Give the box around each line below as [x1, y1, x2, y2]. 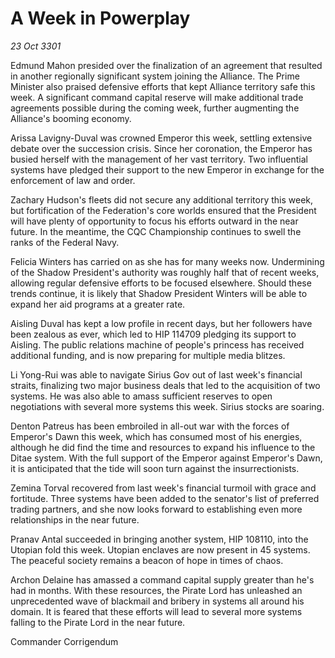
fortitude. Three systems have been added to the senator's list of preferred [10, 492, 320, 504]
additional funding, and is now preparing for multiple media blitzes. [10, 349, 286, 361]
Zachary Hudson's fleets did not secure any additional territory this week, [10, 193, 314, 206]
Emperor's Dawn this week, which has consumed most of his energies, [10, 430, 303, 442]
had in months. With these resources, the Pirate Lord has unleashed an [10, 584, 303, 596]
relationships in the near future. [10, 513, 140, 526]
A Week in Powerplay [10, 7, 191, 30]
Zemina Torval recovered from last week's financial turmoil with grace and [10, 482, 317, 494]
